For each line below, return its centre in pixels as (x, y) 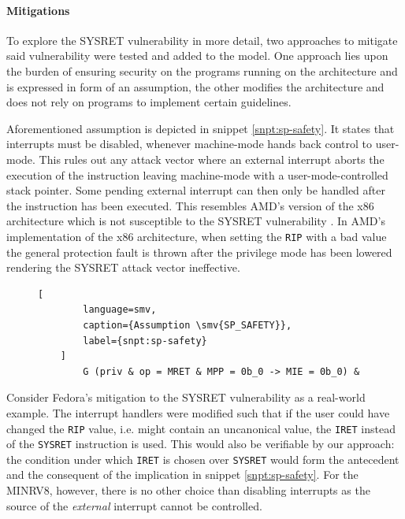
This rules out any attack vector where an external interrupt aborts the (212, 159)
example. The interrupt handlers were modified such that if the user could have (198, 412)
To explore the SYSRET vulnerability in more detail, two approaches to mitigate (202, 40)
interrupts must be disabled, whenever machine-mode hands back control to (189, 144)
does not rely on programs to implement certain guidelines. (149, 102)
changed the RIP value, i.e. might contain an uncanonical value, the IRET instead (201, 428)
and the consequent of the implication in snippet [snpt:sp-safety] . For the (182, 475)
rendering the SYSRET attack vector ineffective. (123, 267)
